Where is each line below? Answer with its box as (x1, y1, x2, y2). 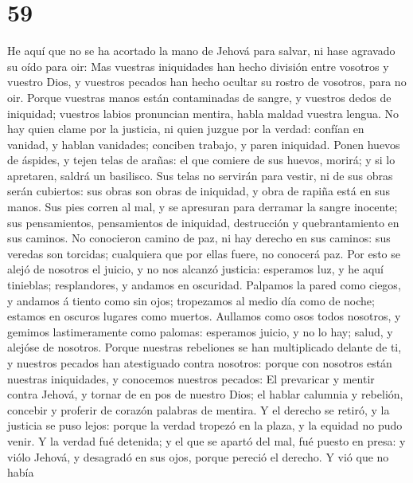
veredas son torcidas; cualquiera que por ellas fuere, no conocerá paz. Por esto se (7, 245, 401, 261)
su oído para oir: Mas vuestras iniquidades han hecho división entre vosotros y (7, 57, 389, 74)
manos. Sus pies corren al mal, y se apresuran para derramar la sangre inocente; (7, 198, 398, 215)
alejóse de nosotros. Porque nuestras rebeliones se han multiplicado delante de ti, (7, 339, 402, 355)
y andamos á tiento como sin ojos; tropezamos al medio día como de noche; (7, 292, 375, 308)
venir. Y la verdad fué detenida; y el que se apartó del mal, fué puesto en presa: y (7, 432, 406, 449)
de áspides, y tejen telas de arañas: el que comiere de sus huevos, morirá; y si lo (7, 151, 395, 168)
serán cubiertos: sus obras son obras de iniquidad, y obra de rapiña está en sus (7, 183, 390, 199)
